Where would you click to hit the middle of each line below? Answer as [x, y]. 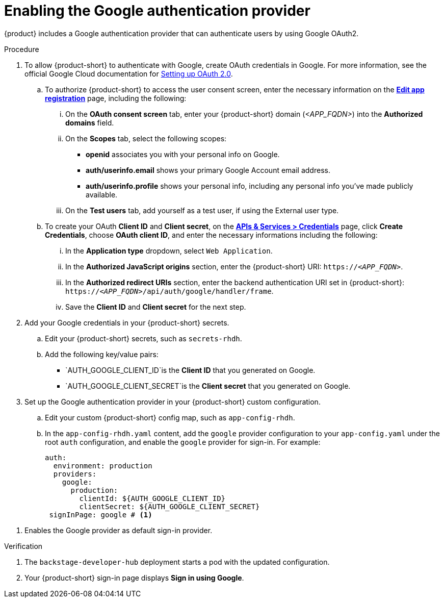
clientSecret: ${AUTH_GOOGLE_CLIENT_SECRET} [169, 506]
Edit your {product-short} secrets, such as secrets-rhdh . [143, 338]
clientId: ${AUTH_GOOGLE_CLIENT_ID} [152, 498]
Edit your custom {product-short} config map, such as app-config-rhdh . [170, 417]
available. [102, 194]
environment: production [103, 466]
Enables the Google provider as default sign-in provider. [119, 530]
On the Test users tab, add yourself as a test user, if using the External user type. [202, 210]
